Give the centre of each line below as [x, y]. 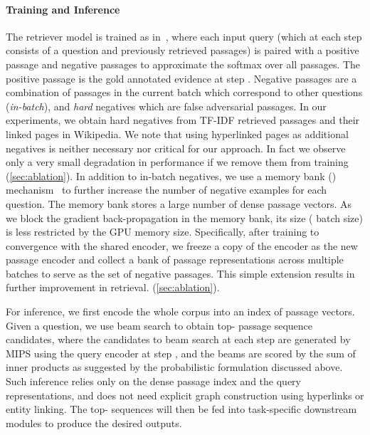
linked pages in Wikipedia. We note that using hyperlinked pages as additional [177, 133]
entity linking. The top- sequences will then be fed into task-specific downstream [181, 409]
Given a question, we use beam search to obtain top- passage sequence [159, 325]
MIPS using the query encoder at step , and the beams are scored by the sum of [181, 353]
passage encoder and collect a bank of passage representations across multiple [175, 260]
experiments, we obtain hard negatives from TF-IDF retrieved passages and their [183, 120]
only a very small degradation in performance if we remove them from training [177, 162]
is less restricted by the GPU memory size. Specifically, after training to [163, 232]
